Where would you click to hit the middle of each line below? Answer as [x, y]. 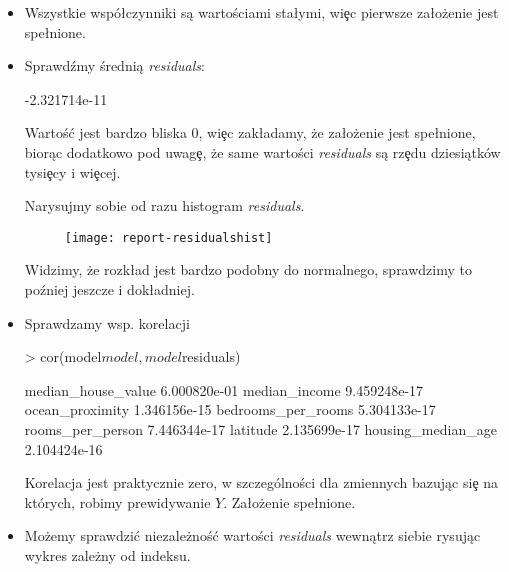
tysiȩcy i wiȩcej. [72, 171]
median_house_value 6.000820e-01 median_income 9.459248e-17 [224, 389]
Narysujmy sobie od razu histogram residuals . [164, 205]
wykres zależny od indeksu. [107, 554]
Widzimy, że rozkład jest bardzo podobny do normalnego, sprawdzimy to [248, 269]
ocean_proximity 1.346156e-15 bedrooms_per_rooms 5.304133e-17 [230, 409]
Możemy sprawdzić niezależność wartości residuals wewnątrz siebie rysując [252, 535]
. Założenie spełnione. [289, 501]
